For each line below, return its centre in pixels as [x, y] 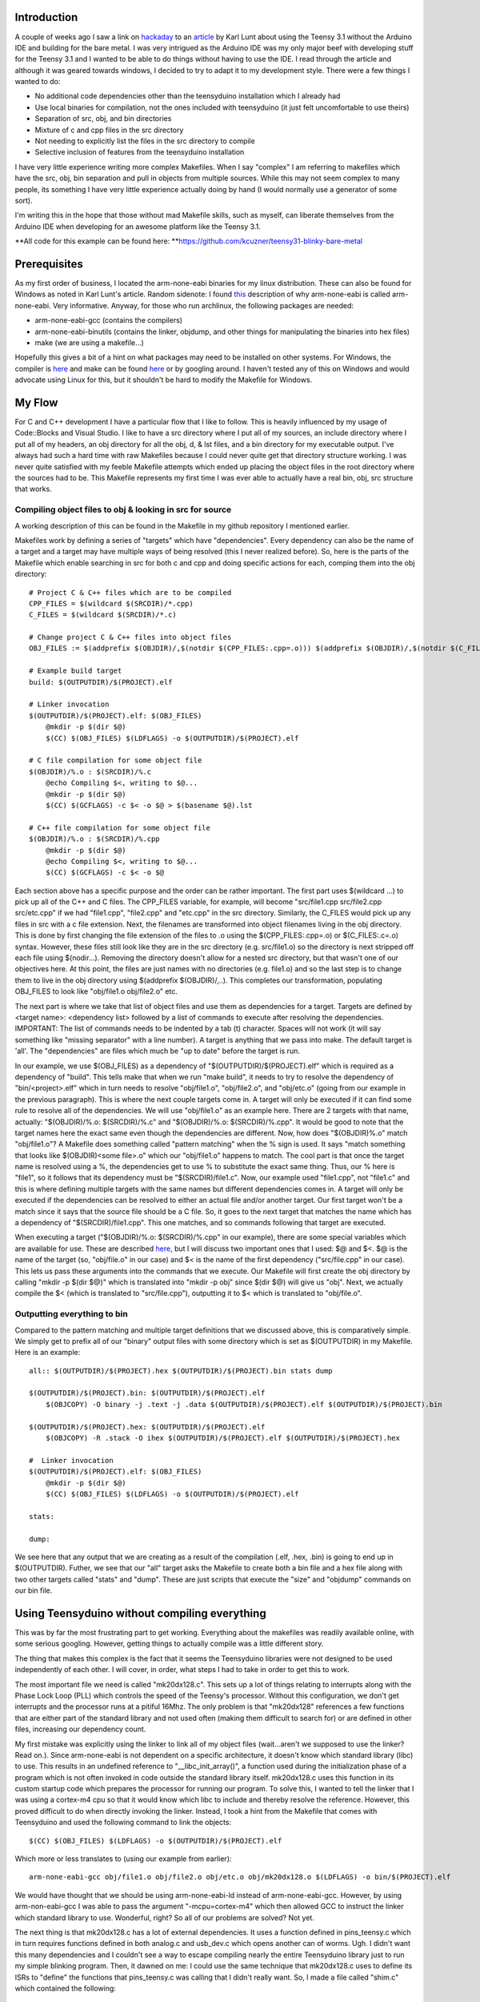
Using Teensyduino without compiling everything [141, 1613]
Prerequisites [49, 264]
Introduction [46, 17]
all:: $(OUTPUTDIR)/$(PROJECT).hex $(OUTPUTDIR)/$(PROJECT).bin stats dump [181, 1371]
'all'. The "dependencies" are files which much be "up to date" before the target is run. [157, 1051]
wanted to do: [38, 82]
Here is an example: [48, 1353]
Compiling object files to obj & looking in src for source [123, 510]
